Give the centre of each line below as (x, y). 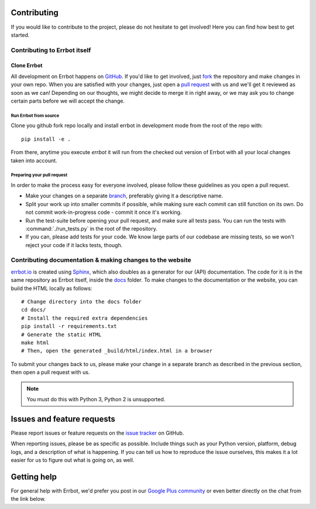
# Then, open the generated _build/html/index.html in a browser (117, 351)
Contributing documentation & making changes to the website (101, 260)
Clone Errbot (27, 66)
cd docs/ (34, 310)
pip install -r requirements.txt (69, 326)
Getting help (34, 476)
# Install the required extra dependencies (85, 318)
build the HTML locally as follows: (51, 288)
